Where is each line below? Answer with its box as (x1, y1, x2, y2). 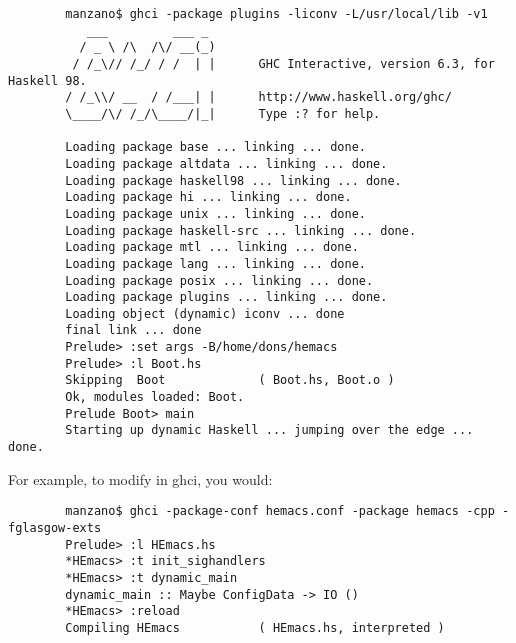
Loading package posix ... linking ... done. (65, 273, 374, 288)
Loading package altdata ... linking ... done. (65, 156, 388, 171)
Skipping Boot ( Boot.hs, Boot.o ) (65, 373, 395, 388)
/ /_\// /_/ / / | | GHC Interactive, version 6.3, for (72, 56, 495, 71)
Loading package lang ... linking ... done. (65, 256, 366, 271)
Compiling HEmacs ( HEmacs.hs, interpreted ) (65, 620, 445, 635)
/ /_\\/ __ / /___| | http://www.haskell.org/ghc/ (65, 90, 452, 105)
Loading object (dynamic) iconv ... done (65, 306, 345, 321)
